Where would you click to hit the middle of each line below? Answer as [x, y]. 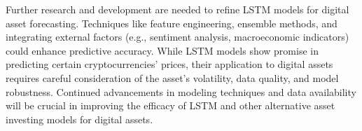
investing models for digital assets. [79, 119]
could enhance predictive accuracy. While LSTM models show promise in [162, 50]
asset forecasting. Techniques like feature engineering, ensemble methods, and [172, 23]
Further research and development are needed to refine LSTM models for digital [177, 9]
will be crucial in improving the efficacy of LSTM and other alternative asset [170, 105]
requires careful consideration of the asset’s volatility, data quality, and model [172, 77]
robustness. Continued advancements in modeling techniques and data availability [181, 91]
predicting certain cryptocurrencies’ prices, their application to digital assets [169, 64]
